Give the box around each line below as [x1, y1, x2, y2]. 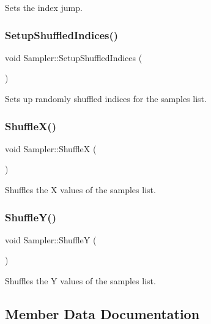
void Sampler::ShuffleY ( [5, 233, 97, 246]
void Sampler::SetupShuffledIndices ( [5, 51, 143, 64]
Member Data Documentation [5, 304, 200, 323]
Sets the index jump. [5, 1, 83, 13]
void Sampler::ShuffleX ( [5, 142, 97, 155]
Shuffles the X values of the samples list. [5, 183, 156, 196]
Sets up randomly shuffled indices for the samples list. [5, 92, 207, 105]
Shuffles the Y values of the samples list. [5, 274, 156, 287]
